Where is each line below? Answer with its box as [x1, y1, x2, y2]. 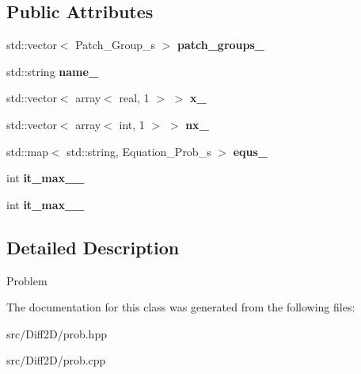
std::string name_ [6, 63, 99, 79]
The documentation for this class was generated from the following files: [6, 299, 355, 315]
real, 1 [119, 90, 150, 106]
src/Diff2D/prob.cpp [6, 352, 106, 368]
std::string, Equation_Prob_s [66, 143, 211, 159]
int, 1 [119, 116, 145, 132]
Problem [6, 272, 47, 288]
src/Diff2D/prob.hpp [6, 325, 107, 342]
